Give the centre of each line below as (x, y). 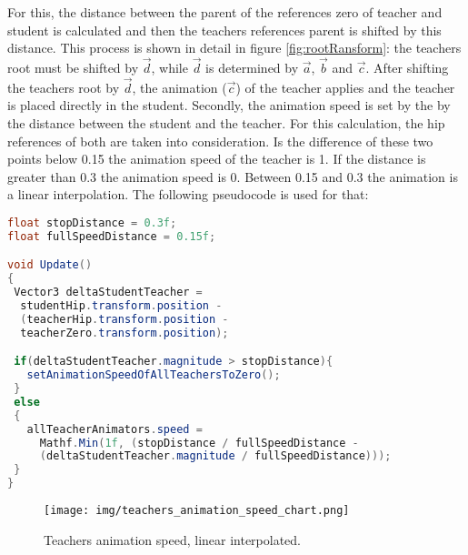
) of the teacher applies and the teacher (345, 87)
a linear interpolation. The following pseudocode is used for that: (188, 194)
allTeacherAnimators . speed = (115, 429)
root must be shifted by (73, 67)
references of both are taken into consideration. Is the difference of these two (220, 141)
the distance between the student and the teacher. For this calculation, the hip (226, 123)
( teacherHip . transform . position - (124, 319)
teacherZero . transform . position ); (124, 333)
